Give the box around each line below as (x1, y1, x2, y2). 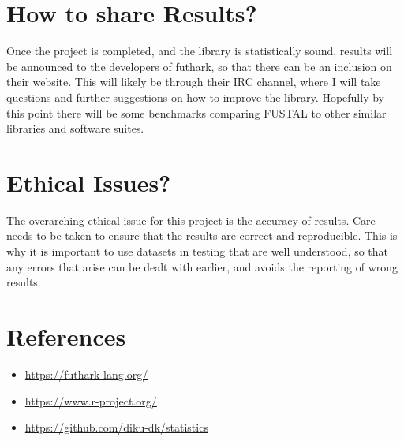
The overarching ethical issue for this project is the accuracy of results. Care (6, 211, 376, 228)
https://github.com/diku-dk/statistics (24, 419, 208, 435)
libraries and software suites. (6, 120, 144, 136)
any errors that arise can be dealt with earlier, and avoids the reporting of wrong (6, 258, 398, 275)
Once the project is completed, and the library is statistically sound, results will (6, 43, 393, 59)
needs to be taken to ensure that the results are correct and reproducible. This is (6, 227, 398, 244)
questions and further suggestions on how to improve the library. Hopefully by (6, 88, 384, 105)
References (6, 320, 126, 352)
